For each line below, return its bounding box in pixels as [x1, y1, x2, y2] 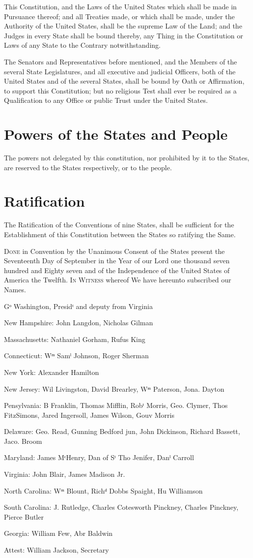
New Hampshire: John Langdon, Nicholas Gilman [4, 317, 153, 328]
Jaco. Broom [4, 435, 42, 446]
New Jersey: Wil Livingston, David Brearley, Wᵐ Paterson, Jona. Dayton [4, 383, 225, 394]
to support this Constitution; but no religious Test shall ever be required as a [4, 85, 237, 95]
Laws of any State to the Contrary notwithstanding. [4, 40, 161, 50]
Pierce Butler [4, 511, 44, 522]
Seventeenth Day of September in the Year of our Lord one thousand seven [4, 255, 230, 266]
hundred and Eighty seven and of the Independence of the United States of [4, 265, 230, 275]
